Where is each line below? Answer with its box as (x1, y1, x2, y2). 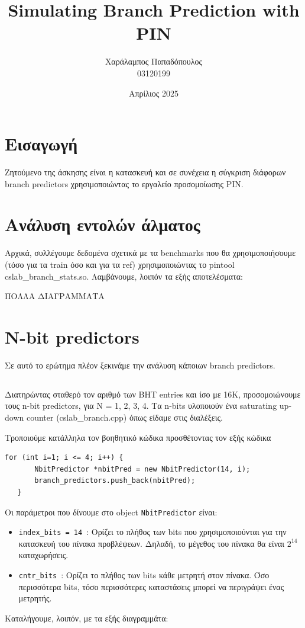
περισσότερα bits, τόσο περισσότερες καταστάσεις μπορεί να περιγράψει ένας (18, 580, 284, 592)
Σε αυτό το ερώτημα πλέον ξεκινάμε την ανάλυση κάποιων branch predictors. (5, 358, 275, 371)
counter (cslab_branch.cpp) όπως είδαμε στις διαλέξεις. (26, 411, 223, 424)
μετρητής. (18, 592, 52, 604)
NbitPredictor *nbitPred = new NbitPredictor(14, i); (34, 464, 251, 473)
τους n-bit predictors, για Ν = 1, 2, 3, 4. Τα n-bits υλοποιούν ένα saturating (5, 399, 277, 412)
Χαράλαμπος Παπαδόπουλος (105, 55, 203, 68)
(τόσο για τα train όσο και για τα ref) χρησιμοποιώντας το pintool (5, 258, 235, 270)
